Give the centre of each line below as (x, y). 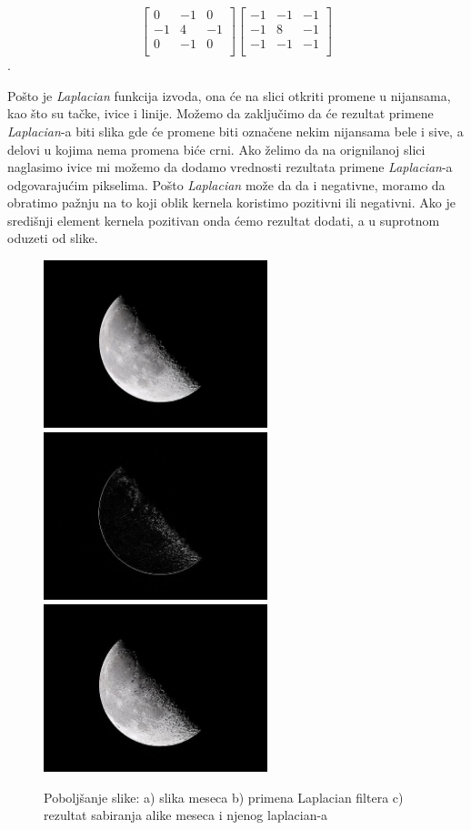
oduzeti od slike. (53, 238)
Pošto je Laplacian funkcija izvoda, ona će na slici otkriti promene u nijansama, (229, 95)
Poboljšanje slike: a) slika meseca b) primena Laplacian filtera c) (224, 797)
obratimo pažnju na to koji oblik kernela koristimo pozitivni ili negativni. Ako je (231, 202)
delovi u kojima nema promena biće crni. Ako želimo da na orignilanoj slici (216, 149)
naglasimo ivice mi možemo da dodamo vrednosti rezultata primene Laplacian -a (230, 167)
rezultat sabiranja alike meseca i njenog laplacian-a (186, 815)
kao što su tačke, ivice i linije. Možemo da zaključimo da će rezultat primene (220, 113)
